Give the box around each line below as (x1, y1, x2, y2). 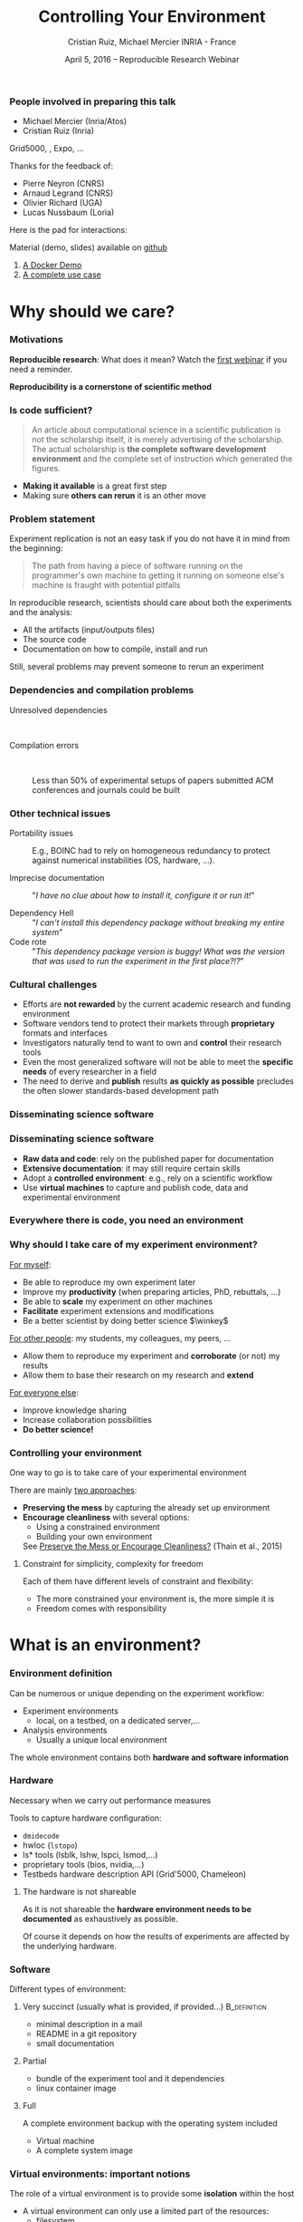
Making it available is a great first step (22, 480, 167, 491)
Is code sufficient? (9, 403, 93, 416)
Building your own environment (35, 1531, 153, 1542)
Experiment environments (22, 1705, 119, 1716)
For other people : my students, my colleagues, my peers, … (9, 1332, 232, 1343)
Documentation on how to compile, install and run (22, 643, 208, 654)
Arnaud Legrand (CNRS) (22, 188, 114, 198)
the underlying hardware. (22, 1940, 118, 1951)
